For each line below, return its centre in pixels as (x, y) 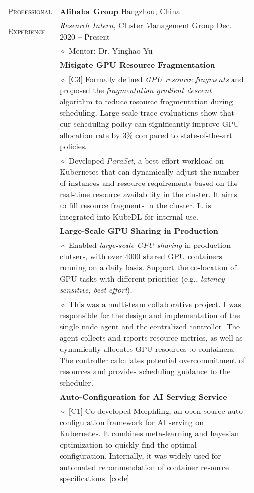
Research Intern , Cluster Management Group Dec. (146, 25)
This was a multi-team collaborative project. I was (155, 304)
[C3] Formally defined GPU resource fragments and (156, 79)
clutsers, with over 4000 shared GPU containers (141, 256)
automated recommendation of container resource (144, 467)
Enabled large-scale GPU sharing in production (150, 245)
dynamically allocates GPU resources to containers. (148, 349)
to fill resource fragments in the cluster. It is (135, 205)
